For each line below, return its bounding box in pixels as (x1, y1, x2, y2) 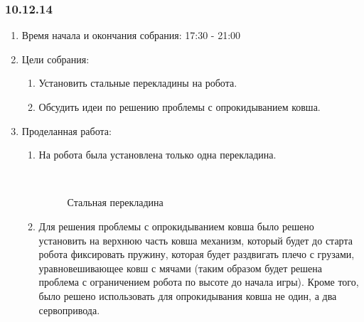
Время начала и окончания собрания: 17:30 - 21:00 (21, 28, 241, 43)
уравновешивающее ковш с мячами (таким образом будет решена (38, 260, 323, 275)
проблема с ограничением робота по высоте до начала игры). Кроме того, (38, 274, 359, 289)
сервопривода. (38, 302, 100, 317)
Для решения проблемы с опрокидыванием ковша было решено (38, 218, 314, 233)
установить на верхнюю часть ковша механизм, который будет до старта (38, 232, 353, 247)
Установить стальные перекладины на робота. (38, 75, 237, 90)
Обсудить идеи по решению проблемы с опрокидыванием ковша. (38, 100, 321, 114)
